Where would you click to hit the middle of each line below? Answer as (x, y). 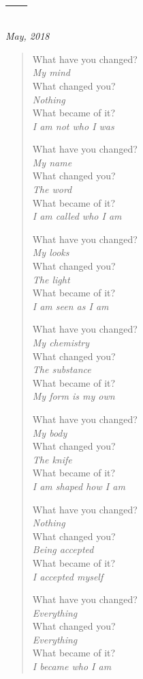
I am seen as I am (70, 306)
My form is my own (74, 396)
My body (50, 432)
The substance (62, 369)
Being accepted (63, 549)
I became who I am (72, 666)
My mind (51, 72)
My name (52, 162)
